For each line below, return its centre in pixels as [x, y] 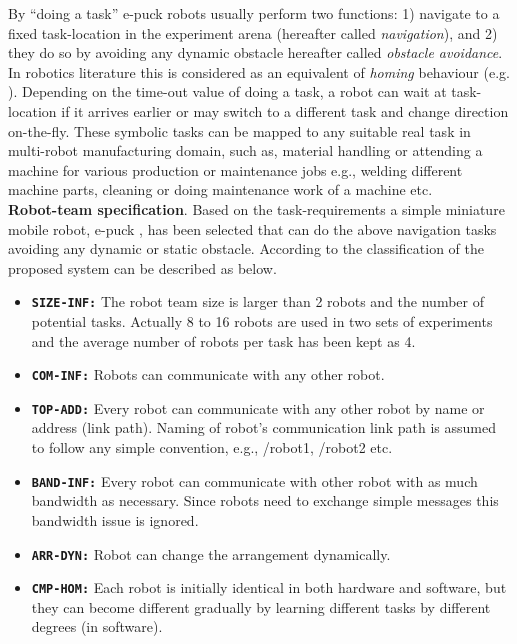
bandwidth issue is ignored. [115, 519]
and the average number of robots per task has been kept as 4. [223, 340]
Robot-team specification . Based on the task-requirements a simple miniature [256, 208]
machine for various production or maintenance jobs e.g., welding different [235, 169]
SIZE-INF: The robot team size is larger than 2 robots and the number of [257, 301]
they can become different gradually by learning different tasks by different [261, 606]
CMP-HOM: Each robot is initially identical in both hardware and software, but [269, 587]
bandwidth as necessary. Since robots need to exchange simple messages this [265, 500]
